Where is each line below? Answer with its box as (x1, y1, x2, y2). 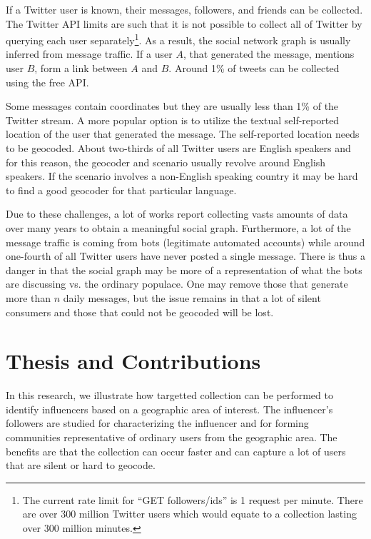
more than (6, 290, 51, 305)
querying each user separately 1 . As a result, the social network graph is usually (6, 31, 351, 47)
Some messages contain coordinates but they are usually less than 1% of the (6, 99, 339, 114)
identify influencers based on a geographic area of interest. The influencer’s (6, 401, 333, 416)
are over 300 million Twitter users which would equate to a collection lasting (22, 506, 357, 521)
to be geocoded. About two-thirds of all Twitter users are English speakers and (6, 141, 351, 155)
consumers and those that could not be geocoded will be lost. (6, 304, 274, 319)
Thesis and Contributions (6, 346, 261, 376)
